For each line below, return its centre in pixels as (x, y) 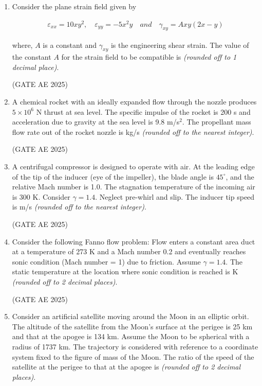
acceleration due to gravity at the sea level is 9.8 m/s (96, 122)
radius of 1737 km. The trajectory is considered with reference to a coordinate (135, 346)
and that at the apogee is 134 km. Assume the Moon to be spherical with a (131, 336)
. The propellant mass (217, 122)
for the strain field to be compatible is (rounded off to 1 (149, 57)
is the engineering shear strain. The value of (180, 45)
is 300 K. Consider (41, 196)
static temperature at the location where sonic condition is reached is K (125, 271)
